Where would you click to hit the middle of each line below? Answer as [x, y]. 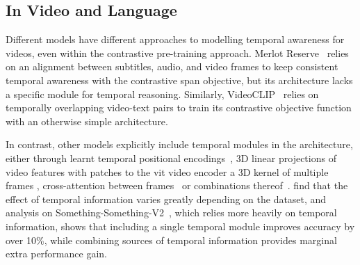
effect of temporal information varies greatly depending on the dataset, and [166, 199]
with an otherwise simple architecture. [87, 121]
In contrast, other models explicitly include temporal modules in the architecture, [179, 144]
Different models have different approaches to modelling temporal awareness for [175, 39]
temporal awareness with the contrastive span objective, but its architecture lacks [179, 80]
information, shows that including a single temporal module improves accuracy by [180, 226]
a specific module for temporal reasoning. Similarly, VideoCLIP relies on [162, 94]
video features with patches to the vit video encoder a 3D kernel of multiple [167, 171]
